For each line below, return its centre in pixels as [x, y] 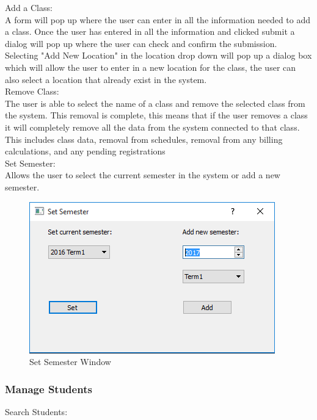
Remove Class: [32, 91]
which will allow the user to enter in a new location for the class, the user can [151, 67]
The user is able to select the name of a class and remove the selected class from [155, 103]
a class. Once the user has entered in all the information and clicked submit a [150, 31]
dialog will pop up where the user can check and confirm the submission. [141, 43]
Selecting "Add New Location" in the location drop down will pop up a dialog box [158, 55]
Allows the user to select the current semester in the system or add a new [143, 175]
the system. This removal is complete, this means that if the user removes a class [156, 115]
